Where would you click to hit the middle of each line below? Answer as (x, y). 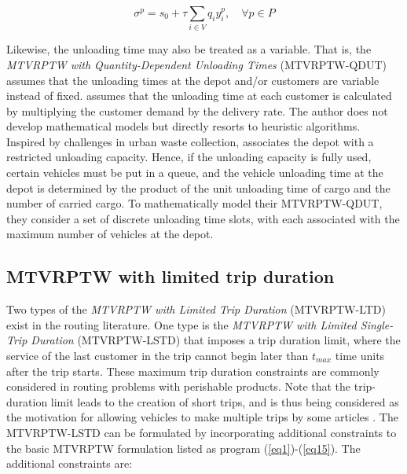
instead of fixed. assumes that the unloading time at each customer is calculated (199, 96)
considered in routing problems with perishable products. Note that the (179, 386)
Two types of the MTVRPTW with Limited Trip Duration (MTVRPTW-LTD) (196, 309)
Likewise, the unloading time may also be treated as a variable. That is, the (189, 49)
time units (360, 356)
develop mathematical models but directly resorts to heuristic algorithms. (183, 126)
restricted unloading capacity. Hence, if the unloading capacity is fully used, (189, 157)
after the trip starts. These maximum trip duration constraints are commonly (193, 371)
